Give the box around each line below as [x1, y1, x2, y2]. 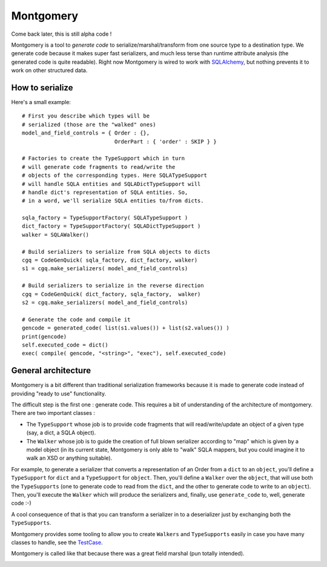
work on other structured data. [11, 67, 88, 74]
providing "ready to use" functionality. [11, 390, 106, 397]
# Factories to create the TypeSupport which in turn [22, 155, 185, 162]
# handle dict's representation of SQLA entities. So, [22, 188, 188, 196]
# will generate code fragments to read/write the [22, 164, 176, 170]
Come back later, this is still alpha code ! [11, 30, 112, 38]
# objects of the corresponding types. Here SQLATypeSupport [22, 172, 207, 179]
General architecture [11, 365, 91, 376]
